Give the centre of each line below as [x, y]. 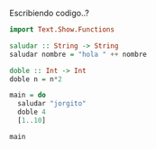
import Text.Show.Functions [62, 30]
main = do [28, 95]
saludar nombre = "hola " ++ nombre [78, 54]
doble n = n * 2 [36, 79]
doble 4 [32, 112]
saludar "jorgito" [52, 104]
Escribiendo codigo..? [50, 13]
